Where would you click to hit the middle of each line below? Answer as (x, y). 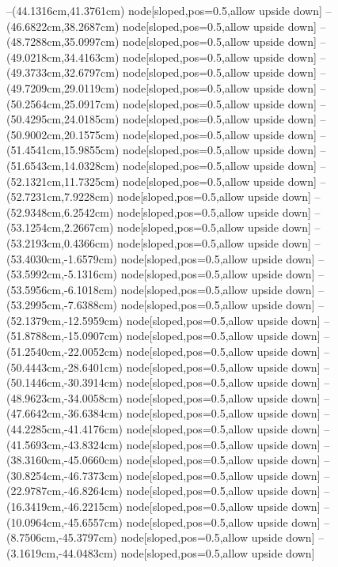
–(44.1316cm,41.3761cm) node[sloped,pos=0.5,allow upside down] (164, 10)
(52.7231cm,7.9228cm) (60, 197)
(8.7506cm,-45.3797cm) (62, 537)
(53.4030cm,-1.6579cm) (62, 258)
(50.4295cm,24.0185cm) (63, 119)
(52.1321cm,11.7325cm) (63, 181)
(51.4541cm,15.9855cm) (63, 150)
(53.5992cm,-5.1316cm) (62, 274)
